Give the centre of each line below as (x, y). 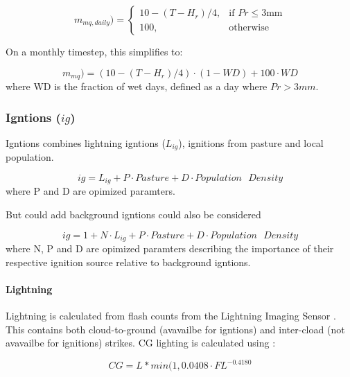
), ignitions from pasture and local (251, 142)
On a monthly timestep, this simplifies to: (94, 51)
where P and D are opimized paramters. (90, 191)
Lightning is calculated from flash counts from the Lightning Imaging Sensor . (171, 315)
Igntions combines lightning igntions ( (86, 142)
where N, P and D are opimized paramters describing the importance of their (170, 248)
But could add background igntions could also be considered (133, 214)
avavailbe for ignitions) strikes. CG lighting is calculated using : (141, 343)
